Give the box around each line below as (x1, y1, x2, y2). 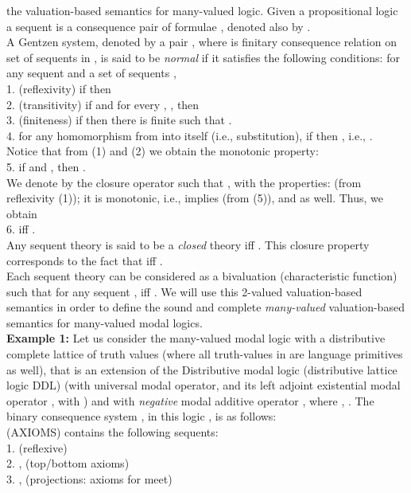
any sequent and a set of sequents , (6, 65, 176, 81)
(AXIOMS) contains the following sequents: (6, 424, 219, 440)
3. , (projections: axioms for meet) (6, 470, 173, 487)
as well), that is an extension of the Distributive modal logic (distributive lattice (6, 361, 397, 378)
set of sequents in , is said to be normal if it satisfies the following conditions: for (6, 49, 400, 65)
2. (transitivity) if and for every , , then (6, 96, 200, 112)
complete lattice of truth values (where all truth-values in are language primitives (6, 346, 403, 362)
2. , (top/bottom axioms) (6, 455, 130, 471)
